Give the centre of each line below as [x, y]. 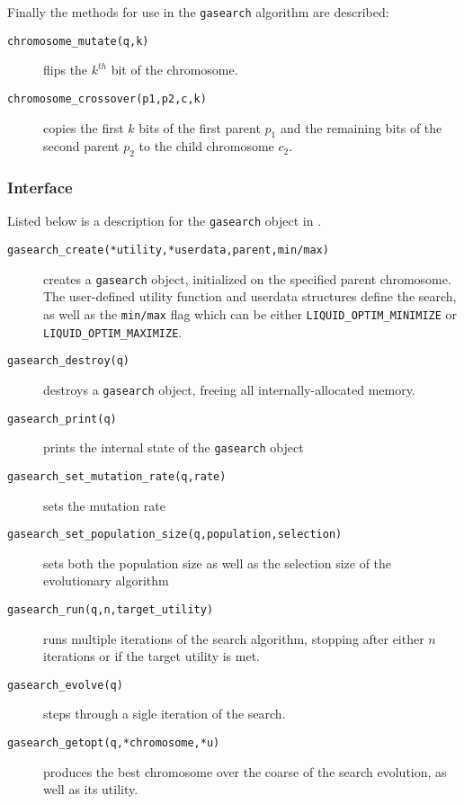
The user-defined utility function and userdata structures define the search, [250, 296]
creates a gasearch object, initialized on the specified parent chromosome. [247, 278]
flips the [66, 70]
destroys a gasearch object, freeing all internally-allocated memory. [229, 389]
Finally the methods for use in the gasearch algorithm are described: [198, 12]
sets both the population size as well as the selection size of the [218, 563]
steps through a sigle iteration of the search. [165, 714]
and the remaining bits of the [361, 127]
